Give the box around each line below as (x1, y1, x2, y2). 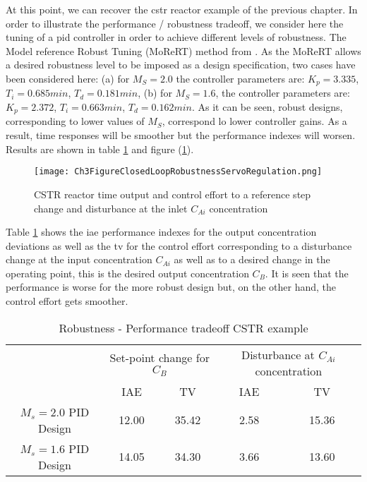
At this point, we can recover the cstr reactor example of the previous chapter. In (6, 2, 358, 16)
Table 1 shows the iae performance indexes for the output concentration (6, 224, 317, 239)
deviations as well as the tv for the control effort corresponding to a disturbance (6, 238, 352, 253)
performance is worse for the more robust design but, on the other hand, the (6, 279, 337, 294)
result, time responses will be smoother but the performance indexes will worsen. (6, 128, 356, 143)
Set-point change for (109, 349, 210, 366)
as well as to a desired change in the (174, 252, 330, 267)
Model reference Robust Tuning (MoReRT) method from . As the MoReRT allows (6, 43, 361, 58)
